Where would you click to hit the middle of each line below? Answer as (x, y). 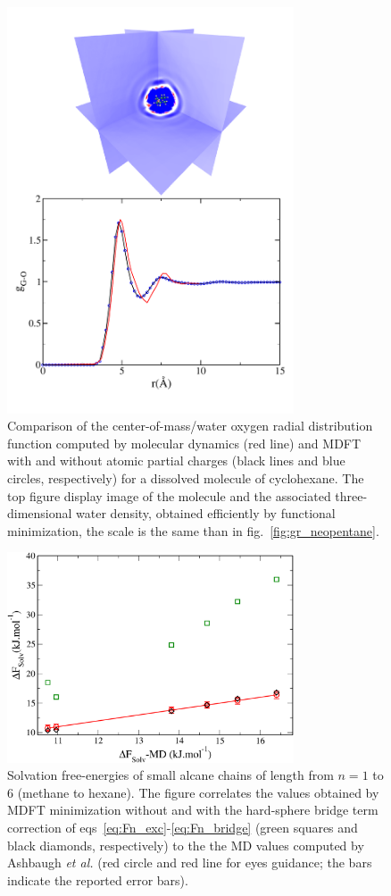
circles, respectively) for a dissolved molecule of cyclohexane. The (186, 477)
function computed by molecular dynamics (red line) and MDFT (184, 443)
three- (351, 495)
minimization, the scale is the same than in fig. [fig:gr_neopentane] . (193, 530)
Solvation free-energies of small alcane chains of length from (171, 775)
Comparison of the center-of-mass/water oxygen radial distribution (190, 426)
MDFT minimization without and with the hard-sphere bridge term (193, 810)
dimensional (40, 513)
